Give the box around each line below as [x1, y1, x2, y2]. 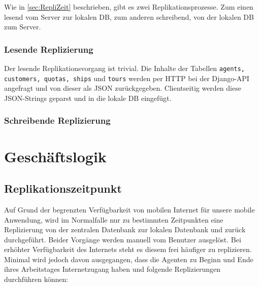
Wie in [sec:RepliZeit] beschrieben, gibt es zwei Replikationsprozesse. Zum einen [4, 2, 253, 12]
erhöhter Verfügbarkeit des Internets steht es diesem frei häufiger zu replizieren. [4, 244, 252, 255]
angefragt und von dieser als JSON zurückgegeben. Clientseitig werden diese [4, 83, 241, 93]
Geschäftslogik [4, 146, 107, 166]
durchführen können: [4, 274, 69, 284]
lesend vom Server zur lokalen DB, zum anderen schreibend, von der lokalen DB [4, 11, 254, 22]
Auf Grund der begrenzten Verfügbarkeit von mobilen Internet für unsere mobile [4, 204, 255, 214]
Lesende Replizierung [4, 43, 93, 55]
